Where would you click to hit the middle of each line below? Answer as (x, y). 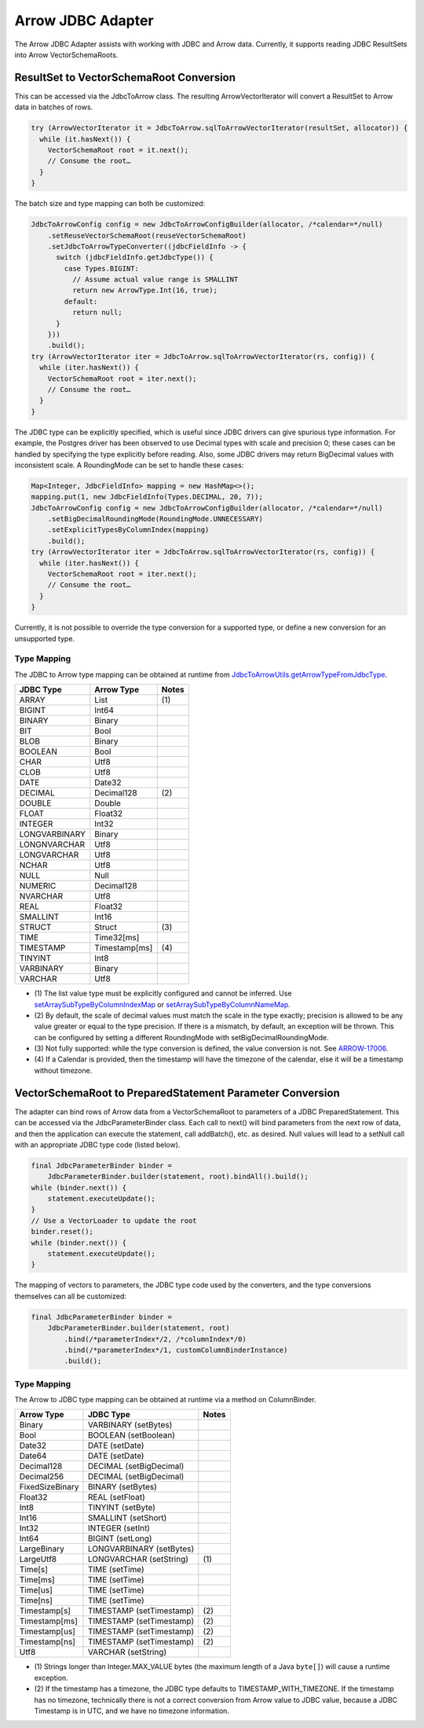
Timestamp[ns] (48, 1642)
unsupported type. (44, 638)
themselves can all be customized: (71, 1296)
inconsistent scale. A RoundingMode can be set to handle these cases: (129, 465)
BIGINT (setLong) (120, 1538)
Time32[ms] (117, 938)
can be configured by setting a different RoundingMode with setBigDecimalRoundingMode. (181, 1037)
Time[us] (36, 1590)
